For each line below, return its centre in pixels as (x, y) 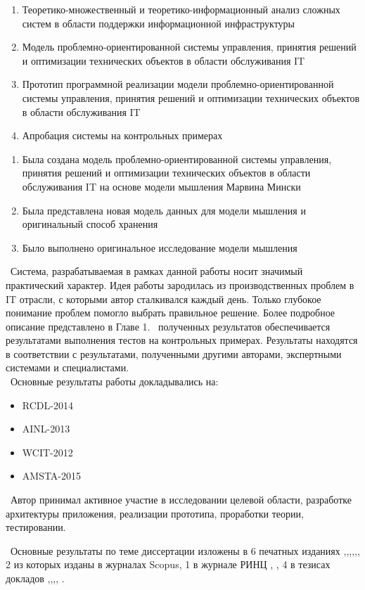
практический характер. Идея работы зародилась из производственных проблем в (180, 284)
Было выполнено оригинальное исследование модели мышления (160, 247)
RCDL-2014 (47, 405)
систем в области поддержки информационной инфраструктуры (158, 23)
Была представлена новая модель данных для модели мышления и (164, 210)
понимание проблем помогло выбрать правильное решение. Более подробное (171, 313)
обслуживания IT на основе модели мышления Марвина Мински (161, 186)
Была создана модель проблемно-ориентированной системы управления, (177, 159)
